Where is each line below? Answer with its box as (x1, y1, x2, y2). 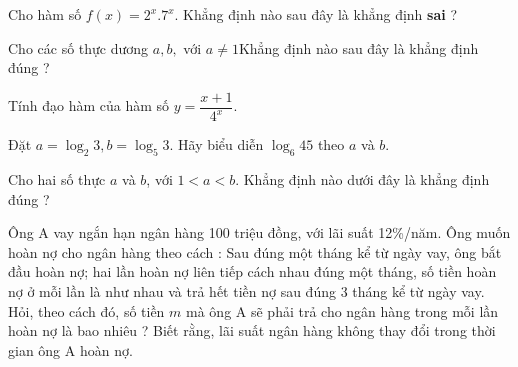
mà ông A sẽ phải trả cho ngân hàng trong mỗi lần (186, 300, 499, 321)
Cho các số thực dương (8, 37, 149, 58)
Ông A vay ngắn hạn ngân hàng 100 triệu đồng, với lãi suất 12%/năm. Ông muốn (8, 222, 511, 243)
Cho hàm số (8, 4, 82, 24)
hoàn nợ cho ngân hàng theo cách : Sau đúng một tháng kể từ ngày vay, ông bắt (8, 241, 502, 262)
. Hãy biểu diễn (169, 134, 264, 155)
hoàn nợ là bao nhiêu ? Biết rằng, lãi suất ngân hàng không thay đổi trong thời (8, 320, 496, 341)
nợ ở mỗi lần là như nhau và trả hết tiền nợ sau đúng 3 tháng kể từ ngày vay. (8, 280, 485, 301)
